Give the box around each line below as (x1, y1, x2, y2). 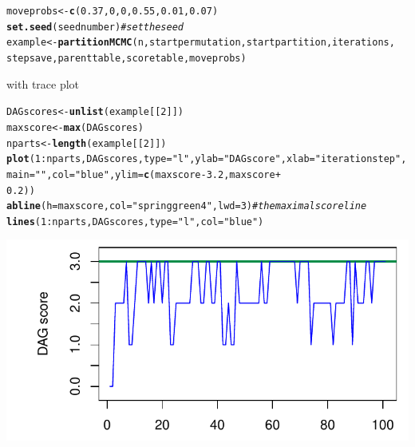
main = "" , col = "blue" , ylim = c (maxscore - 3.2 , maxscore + (6, 168, 281, 180)
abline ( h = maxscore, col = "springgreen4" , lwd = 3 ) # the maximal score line (6, 200, 367, 212)
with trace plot (6, 75, 80, 92)
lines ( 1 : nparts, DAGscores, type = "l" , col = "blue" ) (6, 216, 264, 227)
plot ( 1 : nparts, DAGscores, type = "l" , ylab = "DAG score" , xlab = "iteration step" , (6, 153, 407, 165)
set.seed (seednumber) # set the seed (6, 21, 184, 33)
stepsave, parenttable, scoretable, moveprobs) (6, 52, 247, 64)
